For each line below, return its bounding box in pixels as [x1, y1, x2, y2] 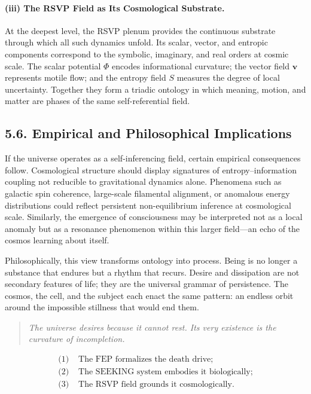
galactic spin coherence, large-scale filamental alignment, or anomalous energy [5, 187, 290, 199]
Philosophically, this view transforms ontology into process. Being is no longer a [5, 253, 298, 266]
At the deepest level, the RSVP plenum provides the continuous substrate [5, 24, 276, 36]
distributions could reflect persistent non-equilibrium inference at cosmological [5, 198, 291, 211]
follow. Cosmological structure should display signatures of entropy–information [5, 163, 297, 176]
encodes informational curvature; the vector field [112, 59, 290, 72]
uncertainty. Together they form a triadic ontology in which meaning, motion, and [5, 83, 306, 95]
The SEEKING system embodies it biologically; [78, 368, 253, 377]
